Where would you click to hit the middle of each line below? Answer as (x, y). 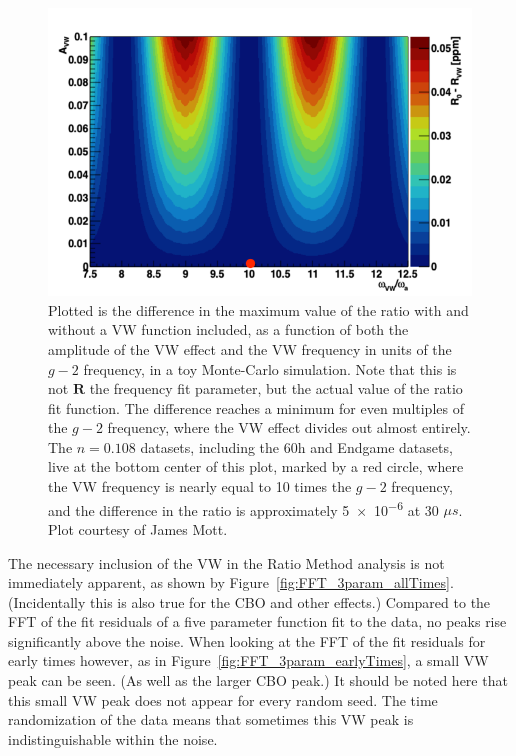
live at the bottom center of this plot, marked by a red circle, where (256, 466)
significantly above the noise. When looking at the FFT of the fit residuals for (247, 640)
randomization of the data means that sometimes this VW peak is (211, 719)
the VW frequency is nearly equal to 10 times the (200, 486)
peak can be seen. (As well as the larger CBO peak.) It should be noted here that (258, 680)
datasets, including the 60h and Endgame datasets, (296, 446)
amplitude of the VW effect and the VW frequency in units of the (250, 348)
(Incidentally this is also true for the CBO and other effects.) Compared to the (249, 601)
